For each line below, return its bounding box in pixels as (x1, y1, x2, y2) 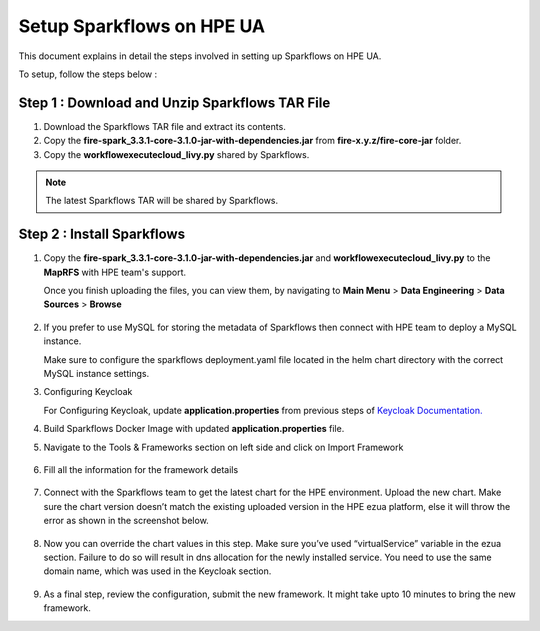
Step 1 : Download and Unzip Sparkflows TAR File (18, 94, 331, 111)
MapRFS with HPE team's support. (43, 266, 187, 278)
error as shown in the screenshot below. (43, 515, 209, 527)
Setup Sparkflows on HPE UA (18, 15, 265, 37)
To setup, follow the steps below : (18, 68, 158, 80)
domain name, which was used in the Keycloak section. (43, 565, 272, 577)
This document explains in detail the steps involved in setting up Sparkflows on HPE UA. (18, 50, 382, 62)
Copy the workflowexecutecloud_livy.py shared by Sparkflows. (43, 148, 310, 160)
